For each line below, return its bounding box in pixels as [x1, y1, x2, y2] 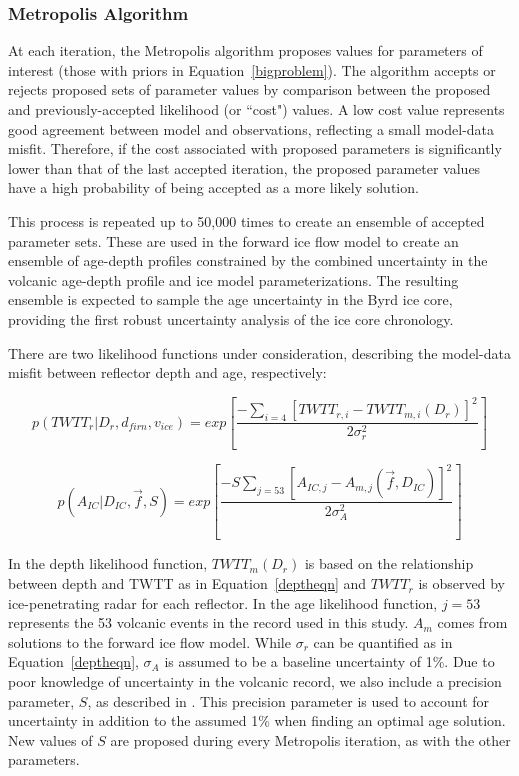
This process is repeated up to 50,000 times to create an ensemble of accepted [8, 210, 485, 231]
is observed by [418, 573, 505, 594]
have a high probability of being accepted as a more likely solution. [8, 177, 419, 198]
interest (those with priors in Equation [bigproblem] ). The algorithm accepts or [8, 59, 496, 80]
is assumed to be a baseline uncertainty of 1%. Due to [164, 651, 495, 672]
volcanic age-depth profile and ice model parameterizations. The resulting [8, 269, 459, 290]
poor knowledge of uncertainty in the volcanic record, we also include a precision [8, 671, 502, 692]
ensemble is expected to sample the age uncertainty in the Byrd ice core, [8, 289, 453, 310]
